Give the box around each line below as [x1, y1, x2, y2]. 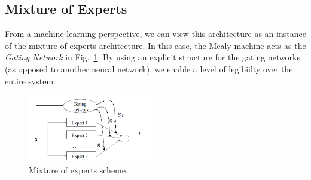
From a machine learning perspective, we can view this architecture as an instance [5, 28, 306, 40]
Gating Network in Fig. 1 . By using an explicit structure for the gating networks [5, 51, 301, 63]
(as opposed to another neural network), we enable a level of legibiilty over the [5, 62, 293, 75]
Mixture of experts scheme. [29, 163, 128, 176]
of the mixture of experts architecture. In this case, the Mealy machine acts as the [5, 39, 306, 51]
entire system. [5, 74, 56, 87]
